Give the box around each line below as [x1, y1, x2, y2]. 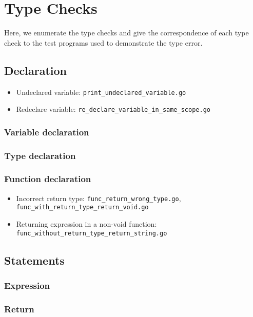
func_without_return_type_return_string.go [16, 229, 167, 237]
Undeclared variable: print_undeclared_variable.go [16, 86, 186, 97]
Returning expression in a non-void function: [16, 219, 157, 229]
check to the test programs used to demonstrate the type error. [4, 37, 203, 48]
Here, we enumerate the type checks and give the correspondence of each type [4, 27, 249, 38]
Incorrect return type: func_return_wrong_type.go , [16, 192, 181, 203]
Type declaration [4, 149, 76, 162]
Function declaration [4, 172, 91, 185]
